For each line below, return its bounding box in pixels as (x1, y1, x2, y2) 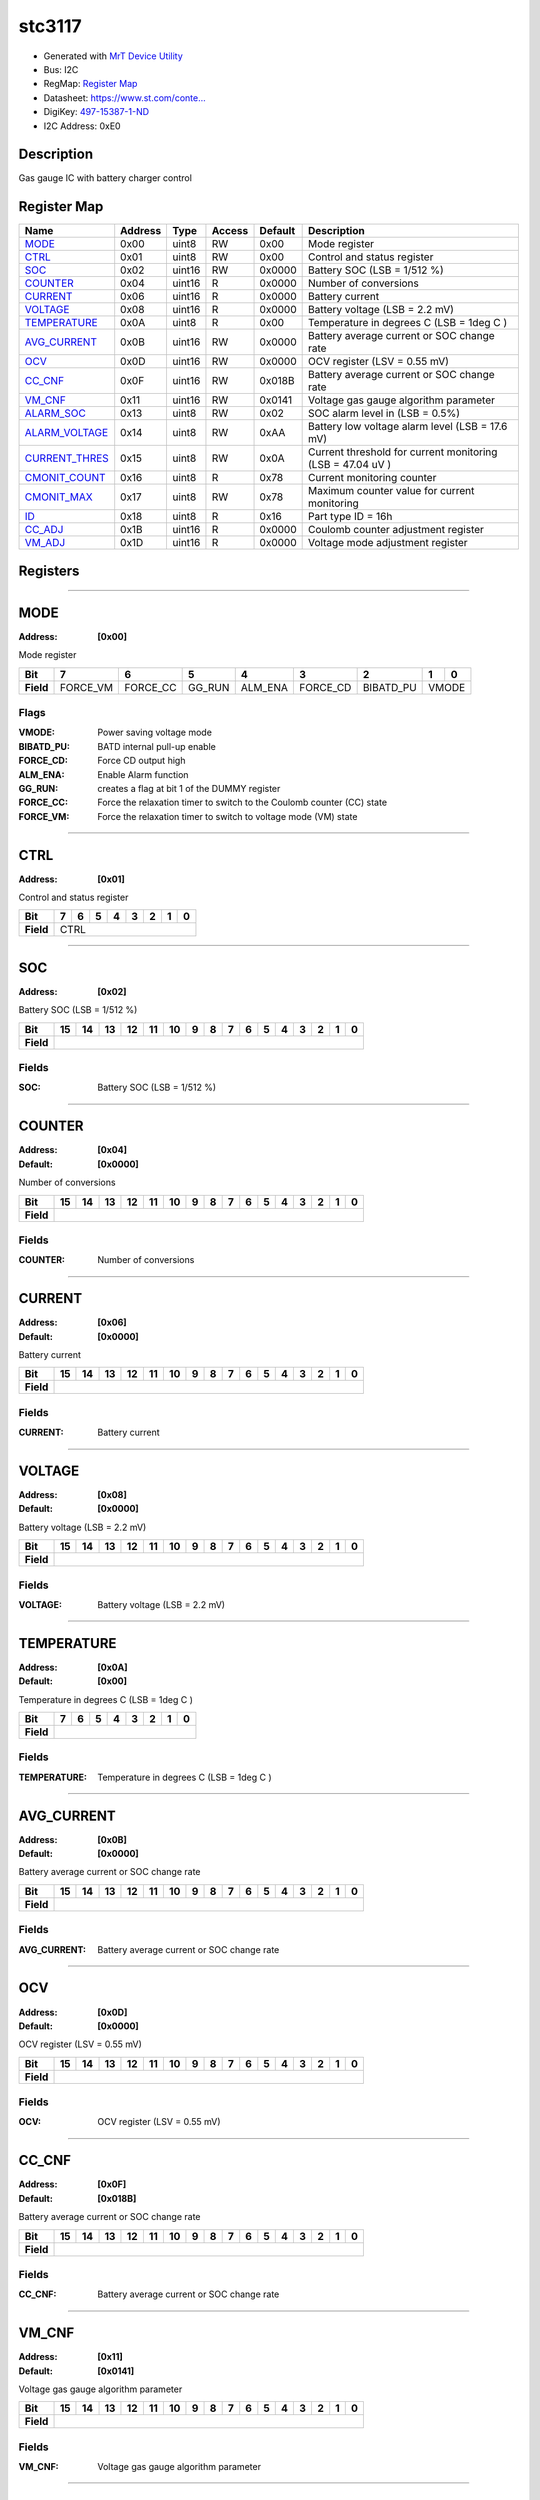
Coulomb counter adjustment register (308, 523, 485, 537)
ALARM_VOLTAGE (24, 426, 109, 440)
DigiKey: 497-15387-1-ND (43, 106, 150, 118)
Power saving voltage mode (97, 726, 212, 739)
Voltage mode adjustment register (308, 536, 469, 550)
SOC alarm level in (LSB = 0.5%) (308, 406, 460, 420)
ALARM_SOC (24, 406, 87, 420)
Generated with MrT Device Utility (43, 50, 184, 62)
